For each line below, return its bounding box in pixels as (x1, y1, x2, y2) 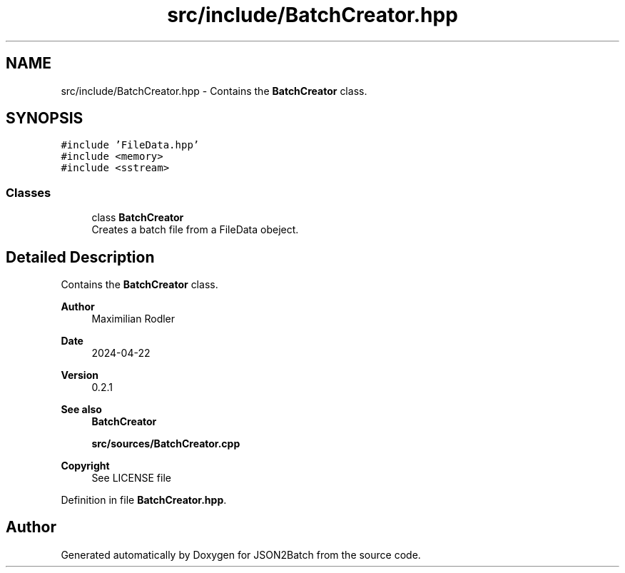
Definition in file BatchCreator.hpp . (61, 494, 227, 507)
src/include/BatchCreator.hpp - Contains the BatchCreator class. (61, 84, 367, 97)
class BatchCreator (91, 211, 184, 224)
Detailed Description (6, 248, 155, 266)
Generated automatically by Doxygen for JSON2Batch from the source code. (61, 548, 421, 561)
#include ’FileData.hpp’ (61, 139, 200, 151)
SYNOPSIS (6, 109, 83, 128)
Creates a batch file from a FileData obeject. (91, 223, 299, 236)
